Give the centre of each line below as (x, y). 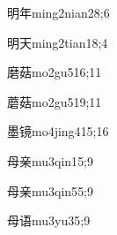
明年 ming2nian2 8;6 (58, 12)
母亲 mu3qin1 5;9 (51, 160)
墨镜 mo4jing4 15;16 (58, 131)
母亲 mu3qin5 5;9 (51, 190)
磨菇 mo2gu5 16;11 (55, 72)
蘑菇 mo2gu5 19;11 (55, 101)
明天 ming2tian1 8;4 (58, 42)
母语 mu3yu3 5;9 (49, 220)
